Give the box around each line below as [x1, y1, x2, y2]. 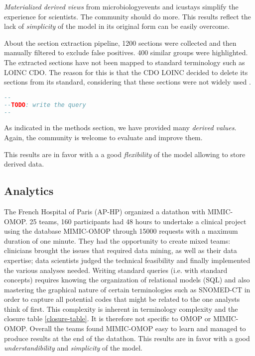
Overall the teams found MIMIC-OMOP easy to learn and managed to [29, 323, 246, 334]
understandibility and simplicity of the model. [4, 343, 142, 353]
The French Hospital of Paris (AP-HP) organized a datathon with [4, 206, 205, 216]
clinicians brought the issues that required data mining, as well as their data [4, 245, 237, 256]
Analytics [4, 183, 54, 198]
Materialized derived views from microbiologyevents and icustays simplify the [4, 1, 239, 11]
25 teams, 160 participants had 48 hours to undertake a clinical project [29, 216, 247, 226]
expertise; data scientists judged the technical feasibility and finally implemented [4, 255, 251, 265]
